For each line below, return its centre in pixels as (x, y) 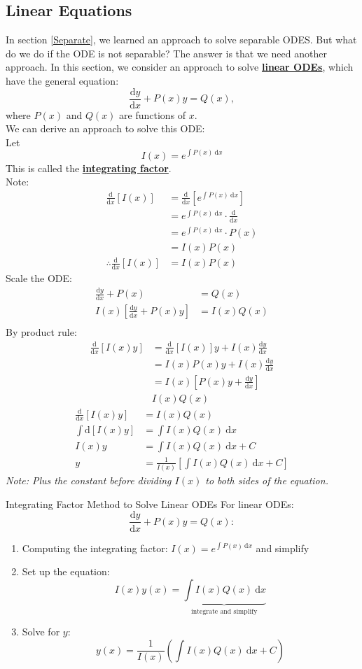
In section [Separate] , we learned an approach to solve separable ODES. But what (181, 40)
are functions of (153, 114)
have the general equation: (62, 80)
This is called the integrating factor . (89, 168)
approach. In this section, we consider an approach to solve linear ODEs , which (180, 67)
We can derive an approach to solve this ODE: (105, 128)
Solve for (41, 632)
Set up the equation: (66, 571)
